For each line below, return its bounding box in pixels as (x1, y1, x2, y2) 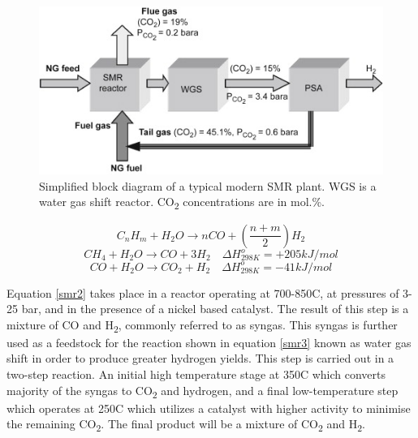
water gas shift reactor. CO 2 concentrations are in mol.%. (39, 193, 325, 213)
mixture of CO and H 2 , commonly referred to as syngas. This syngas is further (6, 316, 398, 335)
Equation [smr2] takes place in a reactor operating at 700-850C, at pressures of (6, 284, 399, 301)
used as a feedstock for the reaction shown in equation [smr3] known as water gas (6, 333, 412, 350)
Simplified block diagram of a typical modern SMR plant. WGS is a (39, 177, 377, 194)
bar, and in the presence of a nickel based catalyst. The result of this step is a (21, 300, 409, 317)
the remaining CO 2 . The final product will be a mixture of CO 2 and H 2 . (6, 415, 366, 435)
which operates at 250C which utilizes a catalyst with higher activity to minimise (6, 399, 411, 416)
